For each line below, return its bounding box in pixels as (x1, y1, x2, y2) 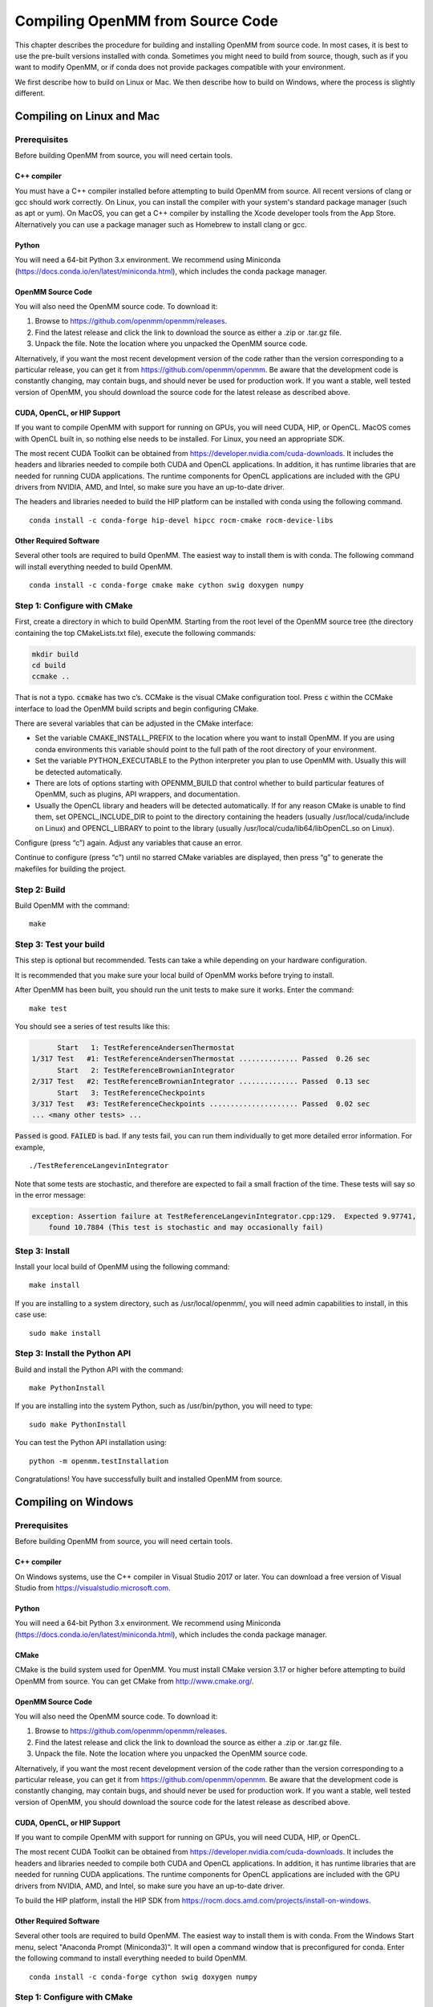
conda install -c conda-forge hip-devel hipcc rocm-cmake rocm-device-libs (29, 515, 334, 525)
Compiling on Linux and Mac (14, 109, 160, 123)
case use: (14, 1309, 47, 1320)
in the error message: (14, 1190, 86, 1199)
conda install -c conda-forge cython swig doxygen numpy (29, 1972, 258, 1981)
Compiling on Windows (14, 1495, 134, 1508)
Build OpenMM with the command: (14, 900, 130, 910)
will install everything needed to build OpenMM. (14, 562, 172, 572)
